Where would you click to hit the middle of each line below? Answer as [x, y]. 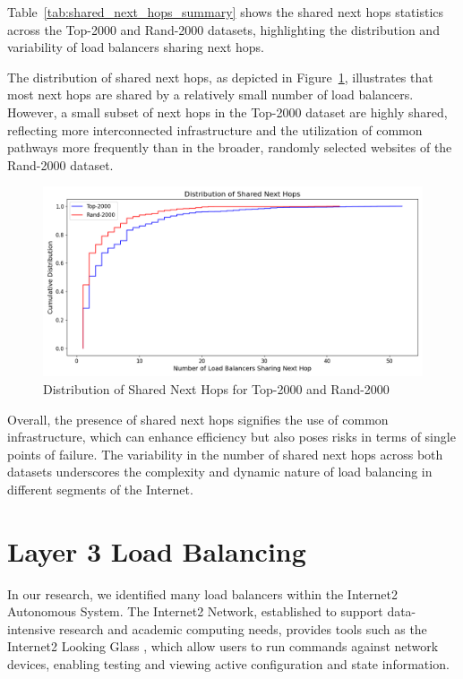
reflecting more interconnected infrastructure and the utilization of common [215, 129]
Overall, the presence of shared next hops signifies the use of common [198, 419]
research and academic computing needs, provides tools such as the [243, 628]
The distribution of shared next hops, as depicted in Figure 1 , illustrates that [220, 77]
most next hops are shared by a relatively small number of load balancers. [210, 95]
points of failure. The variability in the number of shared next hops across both [225, 454]
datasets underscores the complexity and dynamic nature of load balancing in [220, 472]
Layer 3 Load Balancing [157, 550]
